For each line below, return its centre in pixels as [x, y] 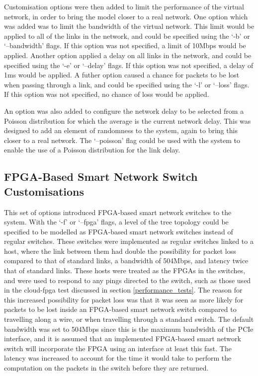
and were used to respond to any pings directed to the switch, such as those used [128, 280]
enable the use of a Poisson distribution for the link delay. [92, 150]
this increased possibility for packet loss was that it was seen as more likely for [124, 299]
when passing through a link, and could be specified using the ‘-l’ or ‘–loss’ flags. [127, 84]
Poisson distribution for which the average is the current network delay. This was [128, 120]
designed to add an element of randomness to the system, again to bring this [121, 130]
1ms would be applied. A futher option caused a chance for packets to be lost [122, 75]
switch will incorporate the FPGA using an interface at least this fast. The [118, 348]
